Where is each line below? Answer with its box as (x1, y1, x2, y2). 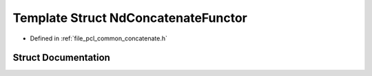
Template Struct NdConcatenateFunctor (12, 10, 248, 25)
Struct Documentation (12, 52, 110, 64)
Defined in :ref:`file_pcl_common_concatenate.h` (30, 34, 168, 42)
